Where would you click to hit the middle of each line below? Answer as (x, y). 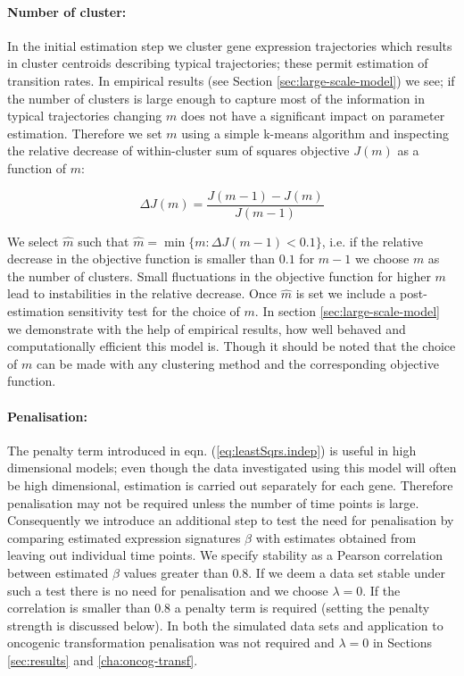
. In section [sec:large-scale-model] (347, 310)
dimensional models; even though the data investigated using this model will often (232, 467)
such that (104, 241)
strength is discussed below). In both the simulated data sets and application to (225, 625)
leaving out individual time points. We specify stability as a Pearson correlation (225, 555)
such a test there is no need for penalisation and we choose (168, 590)
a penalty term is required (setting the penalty (302, 608)
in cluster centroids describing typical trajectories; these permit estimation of (218, 63)
